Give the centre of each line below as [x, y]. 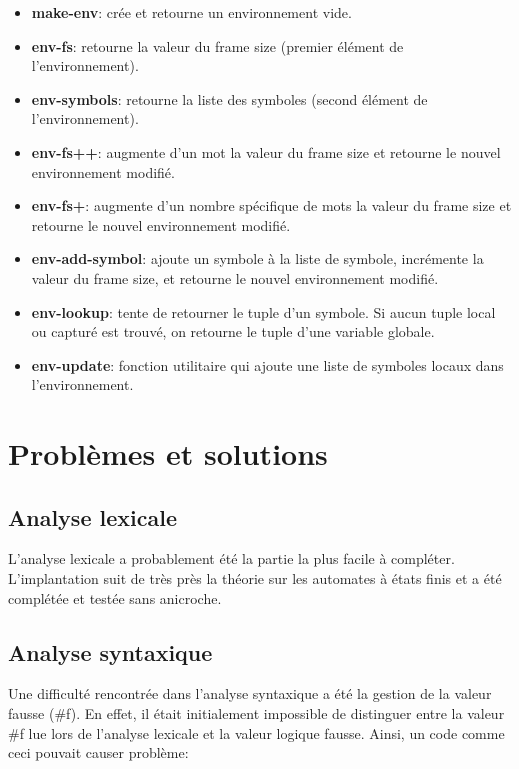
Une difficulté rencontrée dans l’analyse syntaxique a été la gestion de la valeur [250, 693]
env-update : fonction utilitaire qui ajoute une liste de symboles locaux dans [267, 364]
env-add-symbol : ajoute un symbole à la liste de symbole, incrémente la [257, 258]
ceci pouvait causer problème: [98, 752]
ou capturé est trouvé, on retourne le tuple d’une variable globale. [233, 331]
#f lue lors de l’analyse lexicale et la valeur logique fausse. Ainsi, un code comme [256, 732]
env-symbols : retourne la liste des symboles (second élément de [229, 98]
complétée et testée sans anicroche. [115, 597]
